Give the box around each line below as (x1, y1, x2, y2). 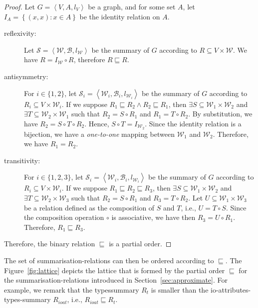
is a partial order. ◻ (109, 238, 172, 249)
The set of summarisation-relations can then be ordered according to (4, 255, 214, 265)
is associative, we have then (111, 212, 196, 222)
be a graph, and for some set (88, 1, 176, 11)
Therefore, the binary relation (4, 238, 95, 249)
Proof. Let (4, 1, 35, 11)
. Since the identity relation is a (145, 118, 242, 128)
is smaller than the (151, 284, 209, 295)
